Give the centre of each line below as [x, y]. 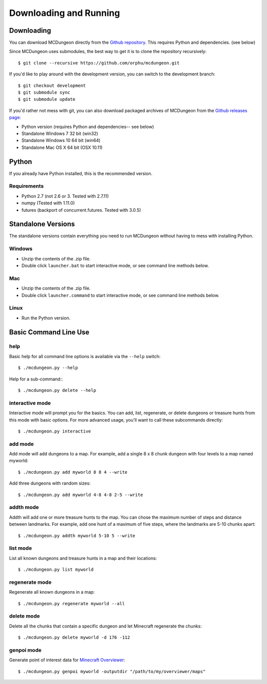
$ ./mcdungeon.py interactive [55, 431]
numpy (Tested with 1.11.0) [48, 203]
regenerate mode [30, 582]
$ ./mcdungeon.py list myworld [56, 570]
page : [15, 118]
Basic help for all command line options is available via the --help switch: [85, 356]
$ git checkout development [52, 85]
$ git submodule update [47, 99]
